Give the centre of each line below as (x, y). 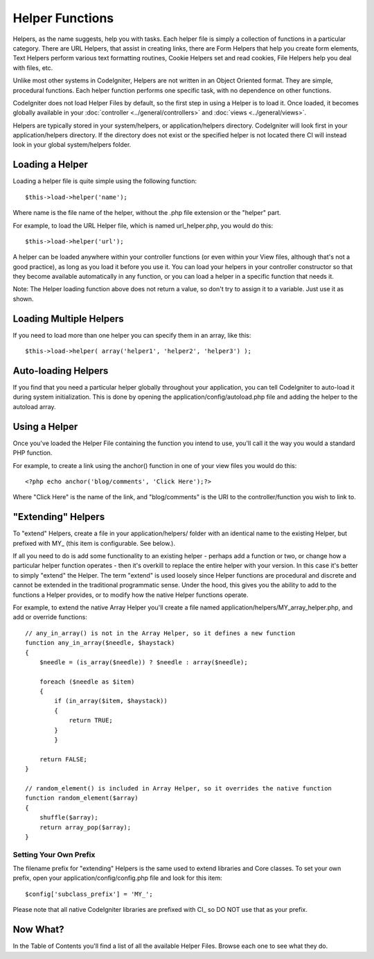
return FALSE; (63, 759)
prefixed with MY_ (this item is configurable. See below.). (94, 543)
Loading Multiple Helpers (68, 319)
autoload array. (34, 406)
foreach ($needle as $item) (87, 682)
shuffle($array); (69, 818)
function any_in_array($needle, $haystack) (100, 643)
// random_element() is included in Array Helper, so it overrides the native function (179, 788)
